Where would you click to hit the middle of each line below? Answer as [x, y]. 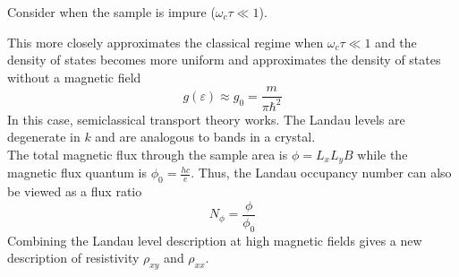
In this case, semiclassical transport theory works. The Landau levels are [206, 119]
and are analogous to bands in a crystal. [205, 137]
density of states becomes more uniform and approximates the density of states [224, 60]
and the [396, 42]
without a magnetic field [74, 77]
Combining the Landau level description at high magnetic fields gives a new [215, 240]
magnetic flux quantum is [77, 173]
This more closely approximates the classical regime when [166, 42]
